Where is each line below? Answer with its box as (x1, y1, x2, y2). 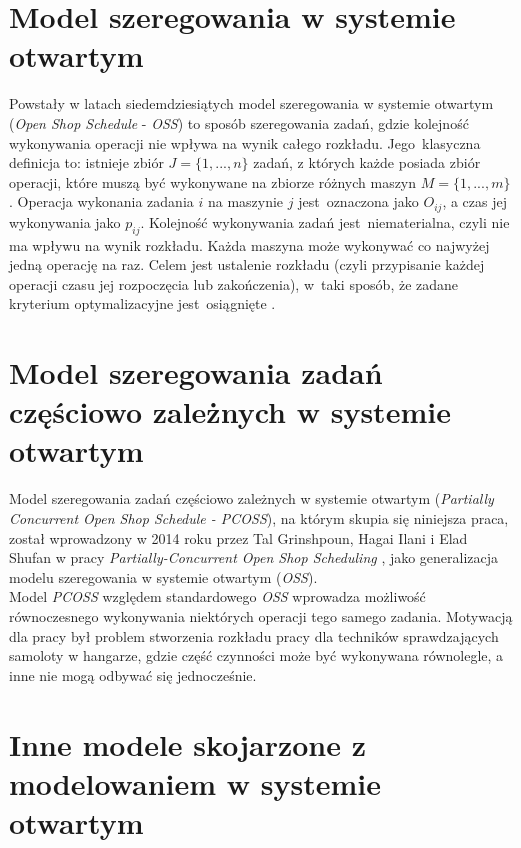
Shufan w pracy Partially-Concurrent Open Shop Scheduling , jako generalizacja (9, 547, 499, 568)
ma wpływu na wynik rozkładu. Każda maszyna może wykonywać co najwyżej (9, 234, 490, 255)
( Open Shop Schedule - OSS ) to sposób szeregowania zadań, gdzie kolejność (9, 112, 469, 133)
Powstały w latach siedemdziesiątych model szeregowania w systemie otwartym (9, 93, 494, 114)
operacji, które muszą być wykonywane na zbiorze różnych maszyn (9, 171, 417, 192)
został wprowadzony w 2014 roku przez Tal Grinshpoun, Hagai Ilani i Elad (9, 527, 468, 548)
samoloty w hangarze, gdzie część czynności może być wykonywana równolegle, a (9, 645, 504, 666)
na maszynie (207, 191, 284, 212)
